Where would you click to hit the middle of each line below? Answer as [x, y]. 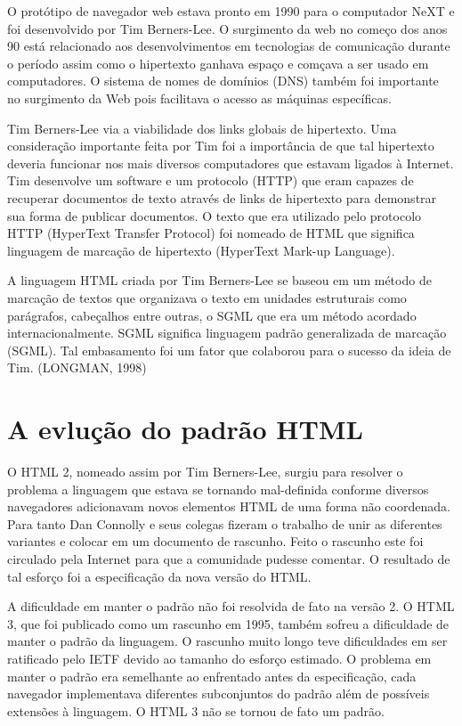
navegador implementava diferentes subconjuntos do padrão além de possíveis [219, 693]
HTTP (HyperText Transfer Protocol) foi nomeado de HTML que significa [211, 233]
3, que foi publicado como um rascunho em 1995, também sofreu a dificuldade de [228, 623]
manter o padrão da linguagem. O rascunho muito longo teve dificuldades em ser [227, 641]
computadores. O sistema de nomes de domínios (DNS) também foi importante [223, 81]
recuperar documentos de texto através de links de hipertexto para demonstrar [222, 197]
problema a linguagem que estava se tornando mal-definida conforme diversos [218, 489]
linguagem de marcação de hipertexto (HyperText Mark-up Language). [201, 250]
